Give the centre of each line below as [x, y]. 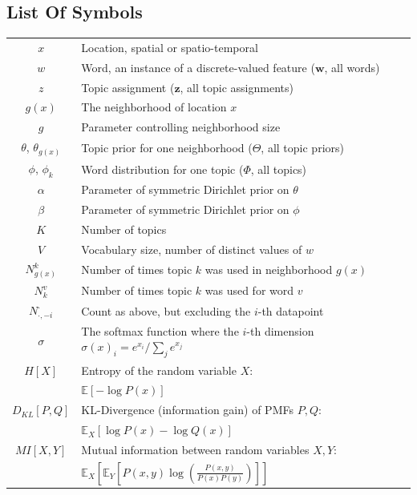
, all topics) [279, 169]
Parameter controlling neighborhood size [181, 127]
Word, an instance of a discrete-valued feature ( [198, 67]
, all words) [352, 67]
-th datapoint [291, 310]
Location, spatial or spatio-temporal [170, 47]
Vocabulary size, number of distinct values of [192, 249]
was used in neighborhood [269, 270]
